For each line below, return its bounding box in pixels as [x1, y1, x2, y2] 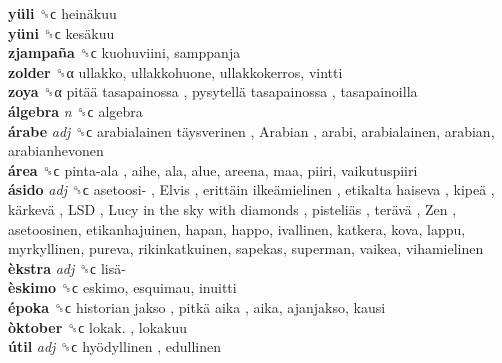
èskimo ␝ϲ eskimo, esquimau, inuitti [8, 277, 237, 298]
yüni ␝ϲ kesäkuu [8, 22, 115, 43]
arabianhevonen [8, 140, 104, 161]
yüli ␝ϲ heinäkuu [8, 3, 117, 23]
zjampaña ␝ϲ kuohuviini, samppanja [8, 42, 241, 63]
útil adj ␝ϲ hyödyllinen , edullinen [8, 336, 222, 357]
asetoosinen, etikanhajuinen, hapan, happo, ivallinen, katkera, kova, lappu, [8, 218, 466, 239]
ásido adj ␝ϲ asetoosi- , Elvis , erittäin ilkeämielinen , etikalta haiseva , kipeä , [8, 179, 495, 200]
